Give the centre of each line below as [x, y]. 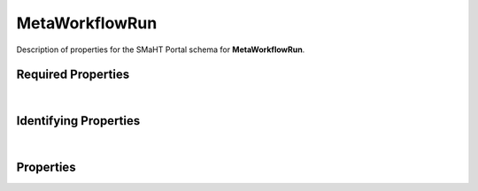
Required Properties [73, 75]
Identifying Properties [78, 121]
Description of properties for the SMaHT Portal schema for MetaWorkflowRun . [161, 50]
